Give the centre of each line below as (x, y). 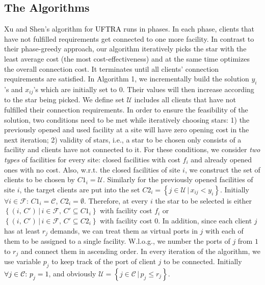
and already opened (221, 159)
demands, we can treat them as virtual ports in (124, 230)
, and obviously (72, 273)
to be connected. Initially (203, 261)
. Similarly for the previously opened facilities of (178, 179)
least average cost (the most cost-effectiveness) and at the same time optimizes (127, 58)
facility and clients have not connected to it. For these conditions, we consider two (132, 149)
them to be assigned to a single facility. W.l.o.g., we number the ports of (117, 241)
